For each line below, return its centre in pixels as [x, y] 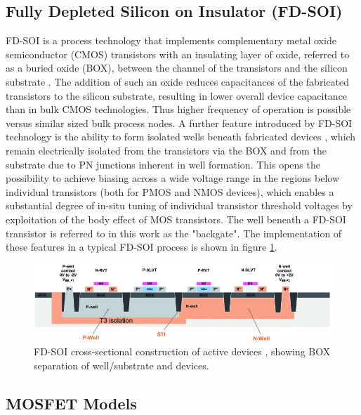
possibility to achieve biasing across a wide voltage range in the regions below [172, 178]
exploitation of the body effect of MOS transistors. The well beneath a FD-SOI [176, 219]
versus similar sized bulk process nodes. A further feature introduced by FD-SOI [179, 123]
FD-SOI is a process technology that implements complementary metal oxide [171, 40]
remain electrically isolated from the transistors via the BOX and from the [166, 150]
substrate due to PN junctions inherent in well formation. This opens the [163, 164]
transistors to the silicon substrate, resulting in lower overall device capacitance [177, 95]
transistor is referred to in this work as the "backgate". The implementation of [174, 233]
